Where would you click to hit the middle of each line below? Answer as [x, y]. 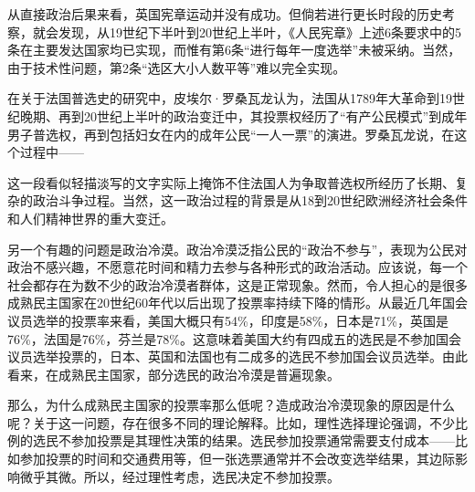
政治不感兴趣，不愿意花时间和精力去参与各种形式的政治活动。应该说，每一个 [237, 267]
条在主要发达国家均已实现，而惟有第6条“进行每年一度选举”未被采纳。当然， [234, 50]
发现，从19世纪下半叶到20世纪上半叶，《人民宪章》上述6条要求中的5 [259, 31]
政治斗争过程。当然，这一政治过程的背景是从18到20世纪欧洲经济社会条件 [250, 200]
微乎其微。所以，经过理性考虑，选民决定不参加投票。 [179, 476]
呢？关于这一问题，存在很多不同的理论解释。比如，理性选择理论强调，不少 [231, 422]
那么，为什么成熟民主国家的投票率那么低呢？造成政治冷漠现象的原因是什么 [231, 405]
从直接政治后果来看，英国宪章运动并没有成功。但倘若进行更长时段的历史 [225, 14]
